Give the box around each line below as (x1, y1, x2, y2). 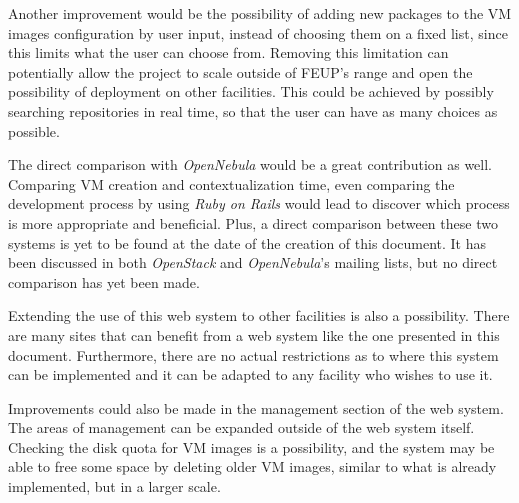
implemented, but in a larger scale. (8, 476, 221, 497)
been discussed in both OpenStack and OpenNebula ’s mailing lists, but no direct (8, 252, 498, 273)
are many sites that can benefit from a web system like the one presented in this (8, 324, 500, 345)
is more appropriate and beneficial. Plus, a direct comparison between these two (8, 212, 498, 233)
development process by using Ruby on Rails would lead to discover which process (8, 193, 510, 214)
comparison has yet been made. (8, 271, 200, 292)
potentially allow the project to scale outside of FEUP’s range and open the (8, 61, 473, 82)
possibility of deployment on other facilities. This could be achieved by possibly (8, 81, 494, 102)
